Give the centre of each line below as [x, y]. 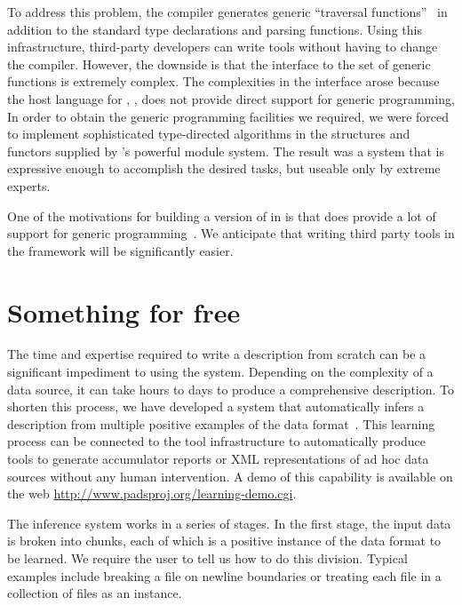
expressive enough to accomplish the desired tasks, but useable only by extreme [224, 168]
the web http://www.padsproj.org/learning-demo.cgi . [152, 494]
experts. [29, 185]
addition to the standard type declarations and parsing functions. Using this [215, 29]
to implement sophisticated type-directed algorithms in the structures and [209, 134]
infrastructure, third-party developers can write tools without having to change [223, 47]
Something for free [124, 311]
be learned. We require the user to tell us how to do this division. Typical [207, 557]
